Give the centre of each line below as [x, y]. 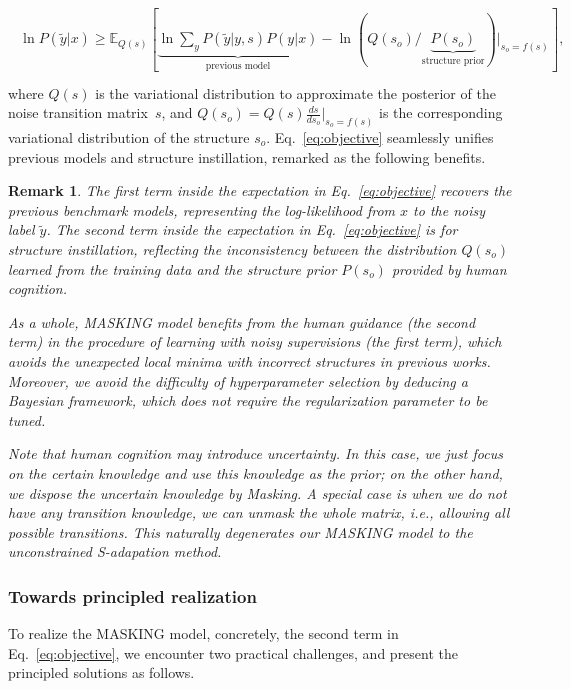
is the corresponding [440, 112]
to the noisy [449, 209]
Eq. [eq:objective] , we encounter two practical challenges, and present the [233, 652]
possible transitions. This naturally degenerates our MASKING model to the [240, 531]
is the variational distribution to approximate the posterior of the [295, 92]
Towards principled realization [132, 595]
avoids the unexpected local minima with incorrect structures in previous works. [249, 360]
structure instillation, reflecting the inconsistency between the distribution [232, 248]
